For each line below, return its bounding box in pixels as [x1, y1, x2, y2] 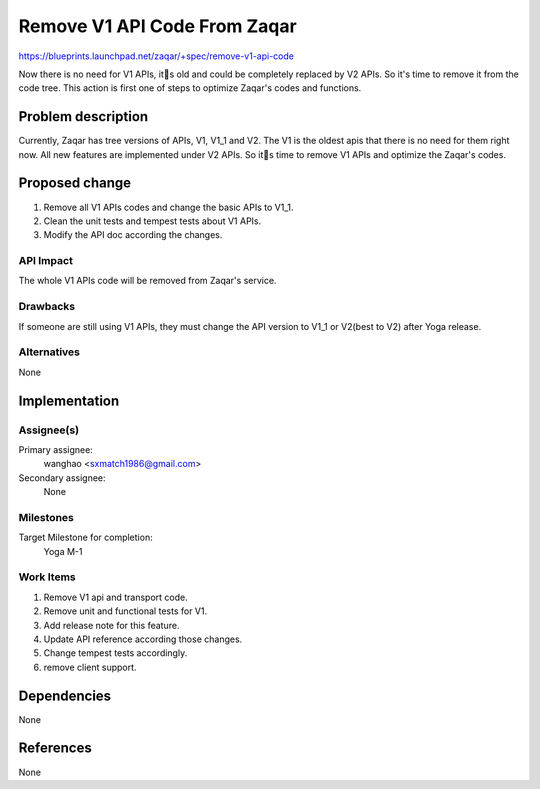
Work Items [18, 570, 76, 584]
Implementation [18, 392, 120, 409]
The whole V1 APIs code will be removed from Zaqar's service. [18, 275, 277, 287]
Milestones [18, 510, 74, 524]
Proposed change [18, 175, 132, 192]
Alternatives [18, 345, 80, 359]
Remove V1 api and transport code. [43, 591, 189, 603]
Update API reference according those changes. [43, 633, 243, 645]
